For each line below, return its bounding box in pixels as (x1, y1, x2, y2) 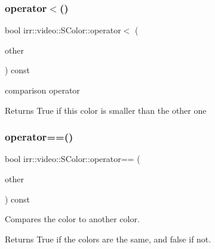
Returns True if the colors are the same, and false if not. (5, 232, 211, 245)
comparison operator (5, 84, 80, 96)
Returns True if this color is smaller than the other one (5, 104, 207, 116)
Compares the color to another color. (5, 213, 140, 225)
